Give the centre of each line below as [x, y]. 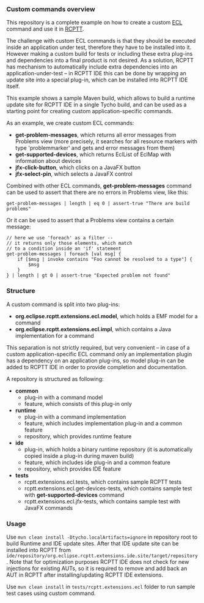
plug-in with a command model [64, 397]
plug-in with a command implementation [75, 417]
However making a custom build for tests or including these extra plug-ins [100, 54]
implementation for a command [55, 335]
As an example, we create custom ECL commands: [70, 123]
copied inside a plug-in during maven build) [79, 455]
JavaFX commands [49, 507]
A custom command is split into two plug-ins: [63, 304]
